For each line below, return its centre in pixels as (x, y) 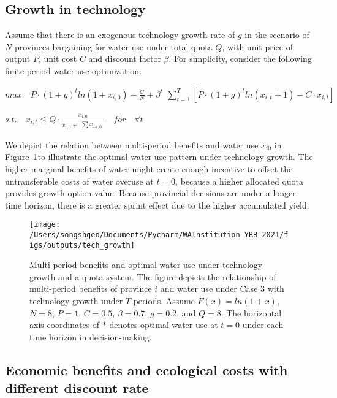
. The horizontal (251, 312)
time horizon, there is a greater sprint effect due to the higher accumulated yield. (157, 205)
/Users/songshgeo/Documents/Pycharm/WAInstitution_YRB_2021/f (159, 235)
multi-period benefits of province (91, 289)
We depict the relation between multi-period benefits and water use (132, 144)
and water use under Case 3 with (222, 289)
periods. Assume (164, 301)
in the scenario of (277, 35)
